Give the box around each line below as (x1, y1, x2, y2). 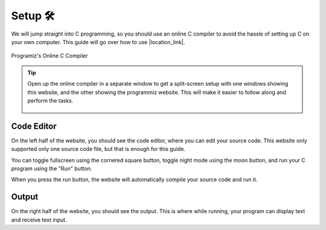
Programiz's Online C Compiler (11, 52, 88, 60)
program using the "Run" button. (11, 165, 92, 172)
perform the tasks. (27, 97, 74, 104)
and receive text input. (11, 216, 67, 223)
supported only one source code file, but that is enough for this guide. (11, 145, 186, 153)
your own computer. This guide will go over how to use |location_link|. (11, 38, 185, 45)
